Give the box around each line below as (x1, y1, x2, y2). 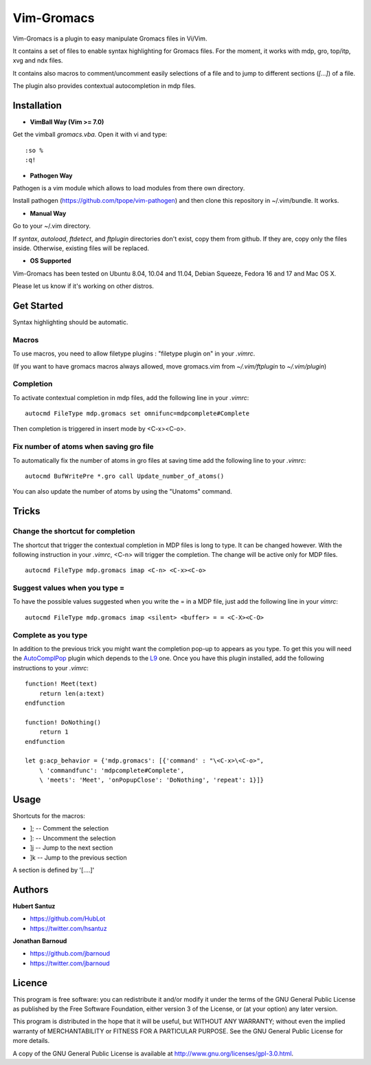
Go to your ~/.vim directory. (12, 222, 91, 230)
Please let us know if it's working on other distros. (12, 282, 155, 290)
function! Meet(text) (25, 680, 98, 688)
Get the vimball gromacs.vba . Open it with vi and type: (12, 131, 168, 139)
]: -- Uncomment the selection (30, 834, 116, 842)
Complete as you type (12, 630, 88, 639)
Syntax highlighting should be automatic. (12, 318, 128, 326)
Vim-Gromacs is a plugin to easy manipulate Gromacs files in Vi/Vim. (12, 34, 207, 43)
